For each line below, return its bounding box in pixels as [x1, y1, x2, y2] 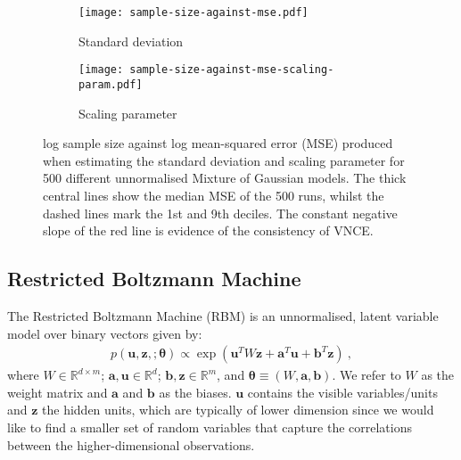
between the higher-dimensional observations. [7, 435, 255, 454]
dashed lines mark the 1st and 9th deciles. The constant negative [43, 203, 398, 222]
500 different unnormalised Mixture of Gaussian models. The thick [43, 168, 407, 187]
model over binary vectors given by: [7, 324, 202, 342]
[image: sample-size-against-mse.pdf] [78, 6, 309, 19]
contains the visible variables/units [247, 382, 438, 401]
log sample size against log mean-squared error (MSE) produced [43, 134, 393, 152]
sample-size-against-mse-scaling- [129, 63, 334, 77]
